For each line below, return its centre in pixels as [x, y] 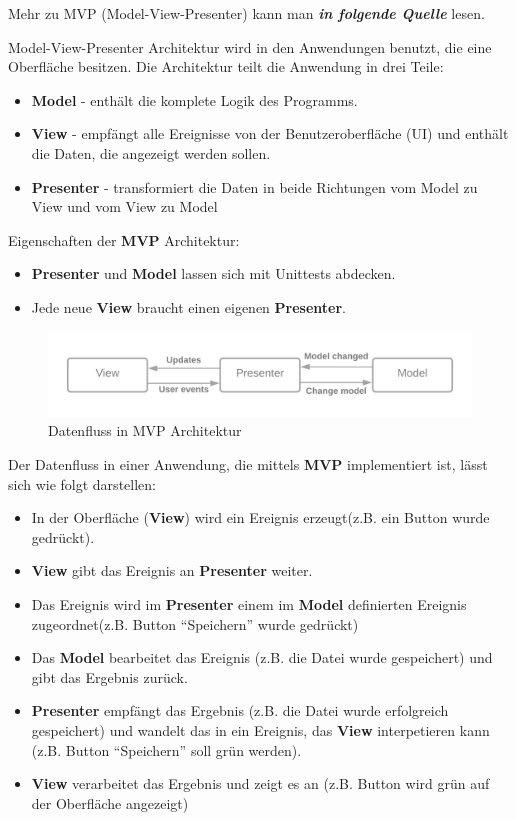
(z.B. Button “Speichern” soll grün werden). [166, 749]
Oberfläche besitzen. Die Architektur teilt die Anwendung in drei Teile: [226, 66]
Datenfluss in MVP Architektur [145, 430]
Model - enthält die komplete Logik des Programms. [194, 99]
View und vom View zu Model [124, 206]
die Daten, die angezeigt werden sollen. [151, 152]
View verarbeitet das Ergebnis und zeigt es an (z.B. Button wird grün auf [260, 783]
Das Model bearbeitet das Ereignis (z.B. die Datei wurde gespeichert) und [262, 657]
